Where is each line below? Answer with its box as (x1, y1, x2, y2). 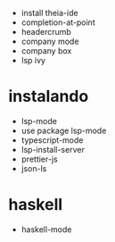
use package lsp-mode (21, 125, 107, 136)
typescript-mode (21, 134, 84, 146)
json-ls (21, 163, 47, 173)
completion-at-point (21, 17, 95, 28)
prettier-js (21, 154, 59, 164)
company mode (21, 36, 79, 46)
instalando (8, 87, 89, 106)
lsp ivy (21, 55, 46, 65)
